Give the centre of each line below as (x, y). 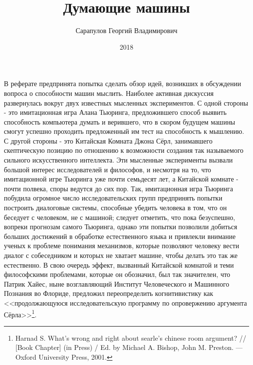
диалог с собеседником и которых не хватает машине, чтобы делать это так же (121, 255)
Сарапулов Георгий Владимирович (126, 30)
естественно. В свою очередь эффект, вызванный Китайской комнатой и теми (119, 265)
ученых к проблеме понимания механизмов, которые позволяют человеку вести (122, 246)
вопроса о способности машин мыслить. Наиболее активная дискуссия (109, 93)
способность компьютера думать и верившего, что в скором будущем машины (120, 121)
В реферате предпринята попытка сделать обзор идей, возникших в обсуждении (123, 83)
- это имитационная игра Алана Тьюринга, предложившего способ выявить (115, 112)
